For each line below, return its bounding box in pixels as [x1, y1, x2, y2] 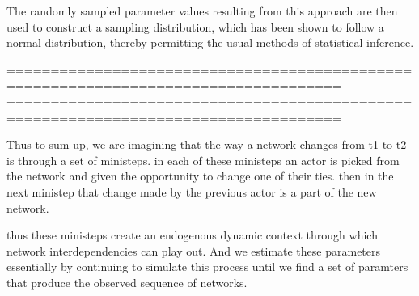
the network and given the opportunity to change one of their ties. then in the [6, 167, 394, 184]
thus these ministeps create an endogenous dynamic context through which [6, 226, 378, 243]
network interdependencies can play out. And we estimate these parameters [6, 242, 381, 259]
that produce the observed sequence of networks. [6, 273, 248, 290]
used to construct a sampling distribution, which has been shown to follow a [6, 18, 384, 35]
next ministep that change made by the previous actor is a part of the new [6, 183, 377, 200]
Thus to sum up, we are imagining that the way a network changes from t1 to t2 [6, 136, 407, 153]
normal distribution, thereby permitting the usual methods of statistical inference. [6, 34, 414, 51]
